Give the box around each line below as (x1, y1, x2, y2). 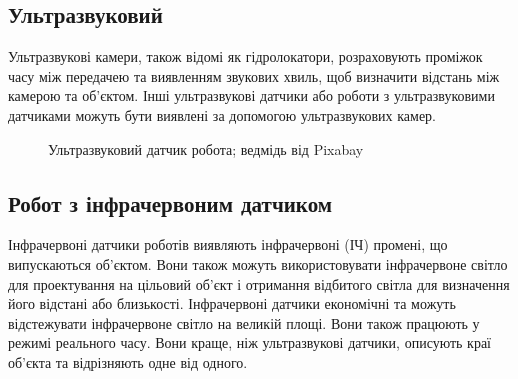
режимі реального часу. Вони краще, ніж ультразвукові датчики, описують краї (8, 332, 492, 353)
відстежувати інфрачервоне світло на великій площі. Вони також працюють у (8, 312, 480, 333)
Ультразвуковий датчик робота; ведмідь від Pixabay (48, 138, 364, 159)
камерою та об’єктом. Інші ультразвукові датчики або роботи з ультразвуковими (8, 85, 495, 106)
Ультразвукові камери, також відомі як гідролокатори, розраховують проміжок (8, 46, 483, 67)
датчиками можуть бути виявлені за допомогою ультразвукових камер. (8, 104, 437, 125)
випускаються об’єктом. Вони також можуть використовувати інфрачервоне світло (8, 253, 508, 274)
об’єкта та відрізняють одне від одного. (8, 351, 248, 372)
